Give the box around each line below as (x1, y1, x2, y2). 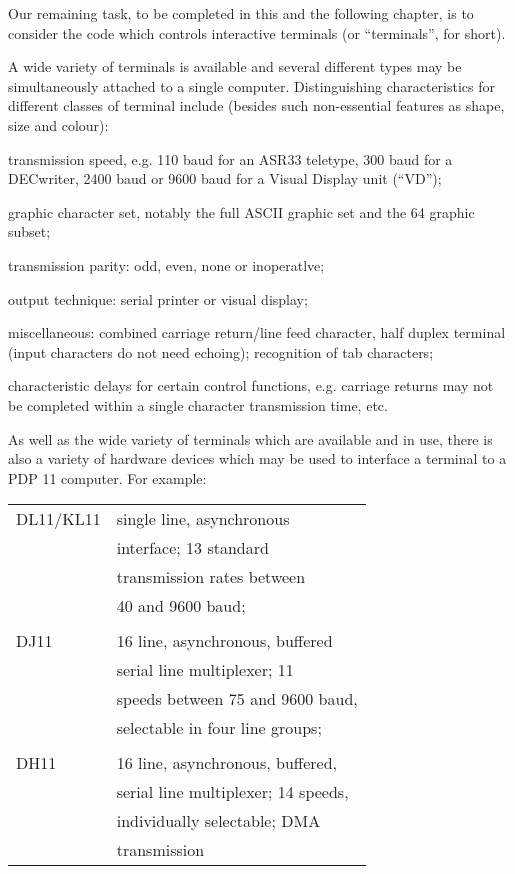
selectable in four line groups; (116, 716, 322, 740)
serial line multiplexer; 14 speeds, (116, 780, 349, 804)
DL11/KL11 (16, 507, 101, 531)
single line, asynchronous (116, 507, 290, 531)
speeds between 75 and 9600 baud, (116, 687, 358, 711)
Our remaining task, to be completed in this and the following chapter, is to (8, 3, 474, 23)
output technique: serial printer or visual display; (8, 288, 308, 309)
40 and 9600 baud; (116, 594, 246, 618)
